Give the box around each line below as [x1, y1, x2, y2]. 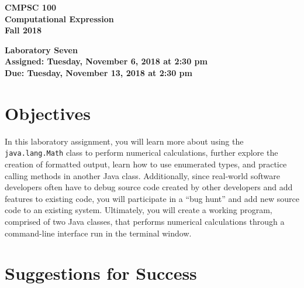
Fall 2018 [5, 24, 42, 36]
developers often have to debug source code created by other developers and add [5, 181, 293, 193]
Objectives [5, 101, 91, 125]
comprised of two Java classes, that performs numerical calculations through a [5, 215, 285, 227]
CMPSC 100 [5, 1, 57, 13]
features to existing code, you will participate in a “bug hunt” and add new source [5, 192, 299, 204]
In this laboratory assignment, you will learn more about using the [5, 135, 244, 147]
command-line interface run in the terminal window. [5, 227, 192, 239]
